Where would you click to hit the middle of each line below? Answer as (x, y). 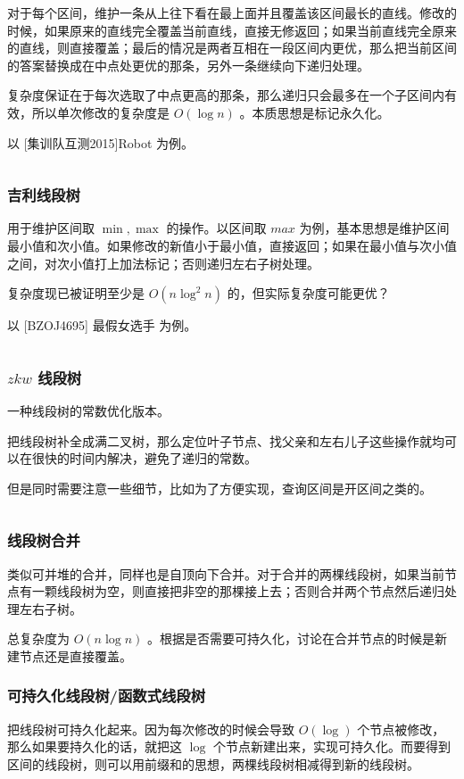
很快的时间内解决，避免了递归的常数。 (144, 458)
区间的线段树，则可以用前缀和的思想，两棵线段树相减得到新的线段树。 (213, 763)
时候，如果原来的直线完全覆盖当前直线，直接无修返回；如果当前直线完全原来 (232, 30)
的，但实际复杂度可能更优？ (308, 293)
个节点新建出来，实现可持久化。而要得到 (331, 746)
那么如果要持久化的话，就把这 (95, 746)
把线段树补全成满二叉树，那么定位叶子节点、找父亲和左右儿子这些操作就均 (226, 440)
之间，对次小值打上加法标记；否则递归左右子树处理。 (163, 263)
